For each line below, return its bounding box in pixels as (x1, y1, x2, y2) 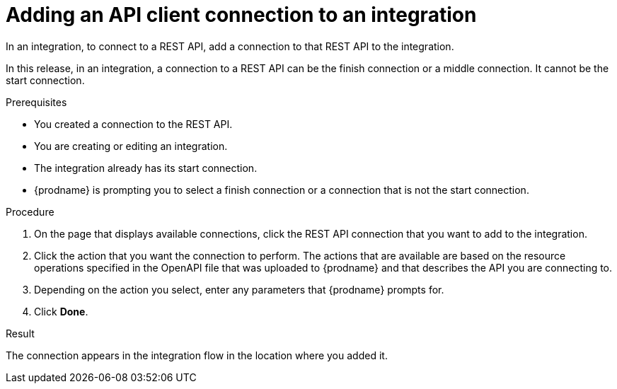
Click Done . (34, 305, 88, 318)
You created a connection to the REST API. (34, 117, 233, 130)
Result (6, 327, 35, 339)
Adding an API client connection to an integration (6, 3, 477, 27)
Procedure (6, 205, 54, 218)
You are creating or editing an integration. (34, 139, 228, 152)
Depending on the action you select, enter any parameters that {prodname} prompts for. (34, 283, 444, 296)
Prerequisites (6, 95, 67, 108)
